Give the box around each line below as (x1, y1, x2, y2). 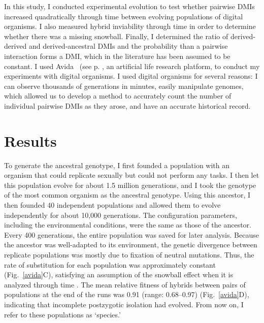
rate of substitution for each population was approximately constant (4, 259, 216, 270)
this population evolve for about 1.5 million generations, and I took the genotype (4, 179, 256, 190)
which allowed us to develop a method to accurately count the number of (4, 90, 232, 101)
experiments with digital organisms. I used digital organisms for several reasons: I (4, 71, 258, 81)
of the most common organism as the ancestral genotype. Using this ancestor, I (4, 189, 251, 200)
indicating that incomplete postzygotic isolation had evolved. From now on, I (4, 299, 244, 309)
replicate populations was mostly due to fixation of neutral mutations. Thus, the (4, 249, 254, 260)
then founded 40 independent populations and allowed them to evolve (4, 200, 221, 210)
